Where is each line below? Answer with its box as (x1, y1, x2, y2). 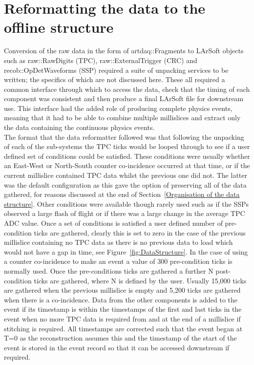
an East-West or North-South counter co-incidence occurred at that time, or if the (4, 160, 250, 171)
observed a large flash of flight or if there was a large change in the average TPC (4, 208, 245, 218)
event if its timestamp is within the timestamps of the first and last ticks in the (4, 304, 242, 314)
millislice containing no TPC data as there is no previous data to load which (4, 237, 233, 247)
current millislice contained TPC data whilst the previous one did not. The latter (4, 170, 247, 180)
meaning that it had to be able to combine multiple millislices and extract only (4, 112, 241, 123)
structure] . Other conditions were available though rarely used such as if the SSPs (4, 198, 249, 209)
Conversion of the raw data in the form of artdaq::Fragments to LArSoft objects (4, 45, 244, 56)
